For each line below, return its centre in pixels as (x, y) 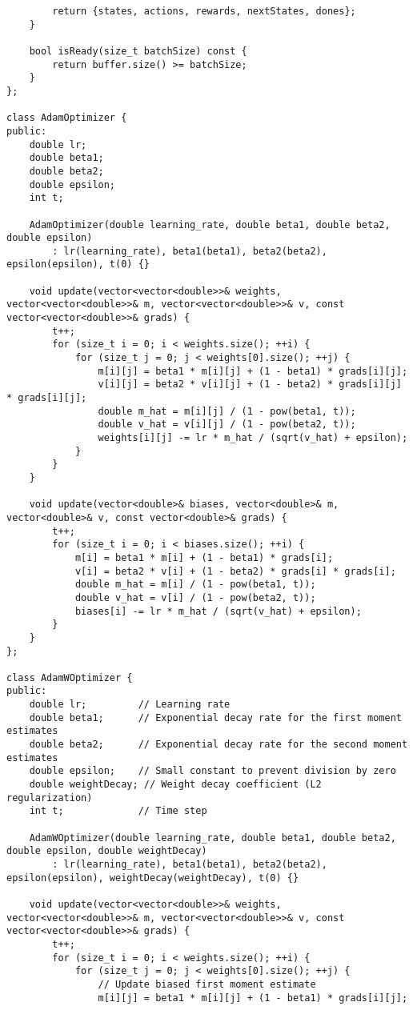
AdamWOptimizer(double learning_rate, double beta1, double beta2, (213, 838)
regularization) (50, 798)
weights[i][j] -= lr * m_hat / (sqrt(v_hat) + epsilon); (253, 438)
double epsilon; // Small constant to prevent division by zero (213, 771)
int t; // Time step (118, 811)
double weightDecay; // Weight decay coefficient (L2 (175, 785)
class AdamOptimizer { (67, 118)
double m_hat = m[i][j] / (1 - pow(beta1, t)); (227, 411)
